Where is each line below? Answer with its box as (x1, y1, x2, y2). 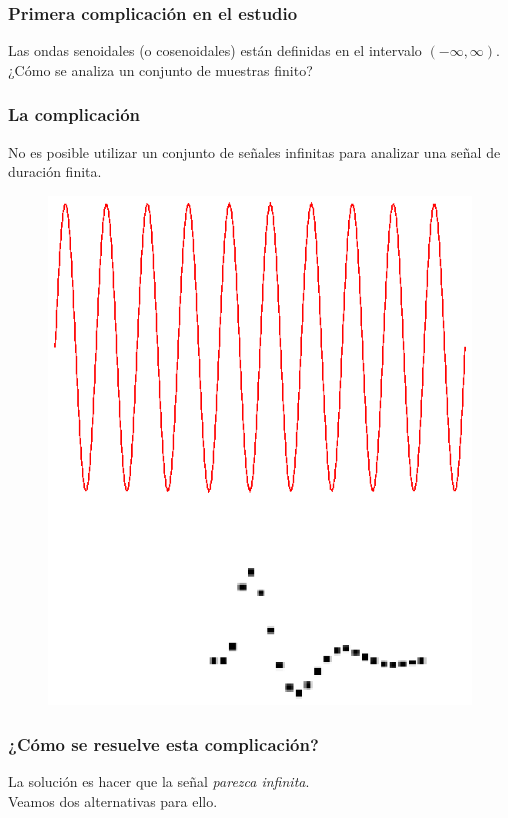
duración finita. (8, 161, 102, 182)
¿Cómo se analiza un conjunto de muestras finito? (8, 59, 313, 80)
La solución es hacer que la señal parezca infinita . (8, 771, 310, 792)
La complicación (8, 102, 141, 127)
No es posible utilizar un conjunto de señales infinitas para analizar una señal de (8, 141, 501, 162)
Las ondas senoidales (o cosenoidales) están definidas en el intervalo (8, 40, 422, 61)
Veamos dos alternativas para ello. (8, 790, 218, 811)
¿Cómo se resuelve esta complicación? (8, 731, 319, 756)
